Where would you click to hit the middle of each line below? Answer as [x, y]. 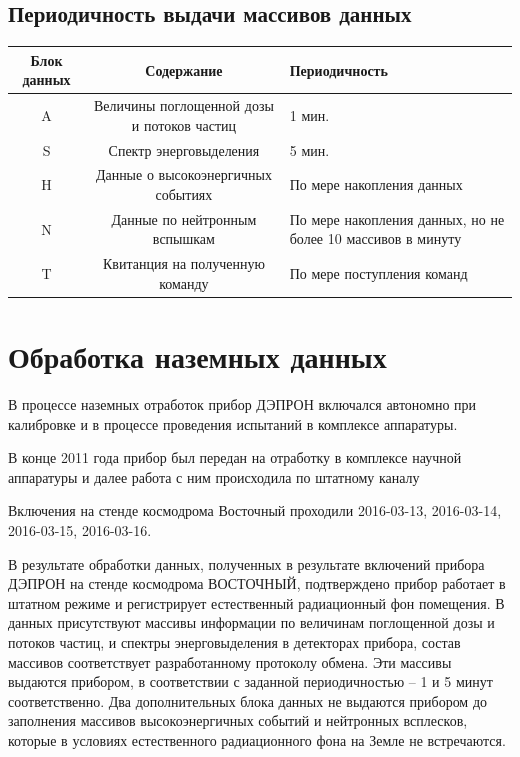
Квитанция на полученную [183, 263]
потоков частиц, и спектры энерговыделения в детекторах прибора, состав [234, 642]
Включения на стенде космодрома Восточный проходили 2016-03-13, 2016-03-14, [255, 510]
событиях [184, 194]
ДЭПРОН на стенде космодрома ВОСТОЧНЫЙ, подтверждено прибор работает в [257, 583]
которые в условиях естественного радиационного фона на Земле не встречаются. [257, 740]
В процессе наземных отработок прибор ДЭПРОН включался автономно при [242, 404]
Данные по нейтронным [184, 218]
